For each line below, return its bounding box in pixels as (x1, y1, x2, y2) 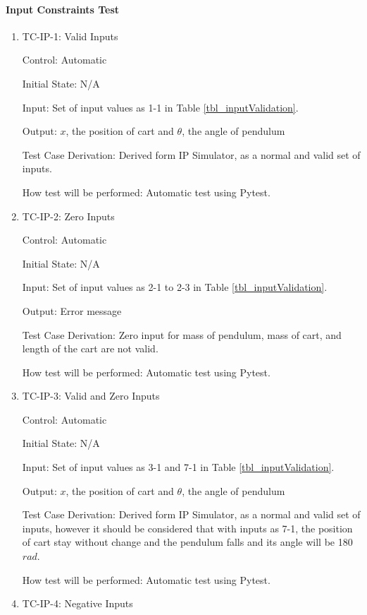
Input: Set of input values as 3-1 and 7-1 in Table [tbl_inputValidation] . (22, 460, 335, 474)
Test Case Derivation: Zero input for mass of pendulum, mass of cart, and (22, 327, 342, 342)
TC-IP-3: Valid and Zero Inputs (22, 388, 160, 403)
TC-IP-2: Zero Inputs (22, 208, 115, 223)
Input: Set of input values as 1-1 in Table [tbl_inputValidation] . (22, 100, 299, 114)
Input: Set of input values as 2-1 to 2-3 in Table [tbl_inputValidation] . (22, 280, 328, 294)
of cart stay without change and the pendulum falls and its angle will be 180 (22, 535, 353, 549)
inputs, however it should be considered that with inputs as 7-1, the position (22, 520, 353, 535)
